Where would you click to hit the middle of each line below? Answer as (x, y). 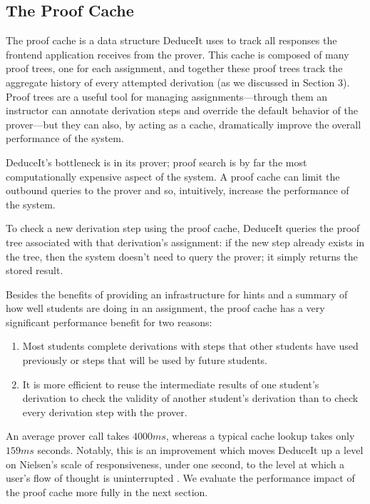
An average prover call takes (68, 436)
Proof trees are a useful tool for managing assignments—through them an (167, 96)
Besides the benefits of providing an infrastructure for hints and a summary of (177, 294)
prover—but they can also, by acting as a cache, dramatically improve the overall (184, 124)
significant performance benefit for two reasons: (109, 322)
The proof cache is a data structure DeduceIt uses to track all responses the (171, 40)
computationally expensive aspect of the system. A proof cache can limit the (173, 176)
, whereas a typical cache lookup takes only (260, 436)
